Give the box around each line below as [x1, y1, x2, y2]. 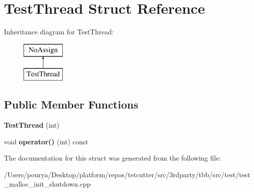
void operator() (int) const [4, 136, 89, 146]
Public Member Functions [4, 97, 138, 112]
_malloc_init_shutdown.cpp [4, 179, 91, 189]
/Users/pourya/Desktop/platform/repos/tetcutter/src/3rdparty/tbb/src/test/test [4, 169, 251, 179]
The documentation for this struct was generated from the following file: [4, 153, 221, 163]
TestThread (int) [4, 120, 60, 130]
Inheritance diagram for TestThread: [4, 27, 114, 37]
